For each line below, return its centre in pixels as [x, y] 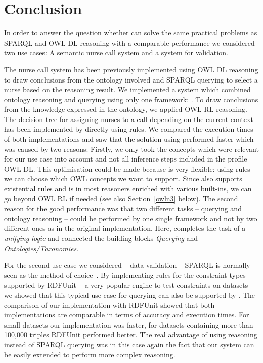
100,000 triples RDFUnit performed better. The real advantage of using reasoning [131, 334]
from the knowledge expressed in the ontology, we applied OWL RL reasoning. [126, 109]
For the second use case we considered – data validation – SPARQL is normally [127, 265]
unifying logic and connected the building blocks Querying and [101, 238]
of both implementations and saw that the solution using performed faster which [129, 139]
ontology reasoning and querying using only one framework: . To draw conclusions [131, 99]
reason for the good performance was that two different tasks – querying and [123, 208]
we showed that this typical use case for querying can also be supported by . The [129, 294]
